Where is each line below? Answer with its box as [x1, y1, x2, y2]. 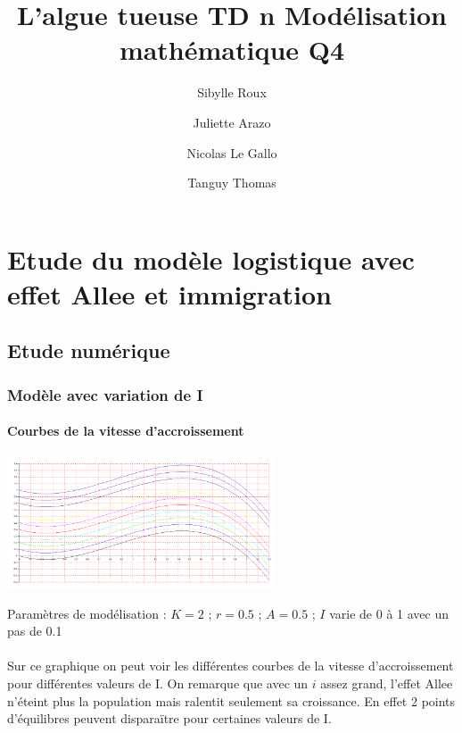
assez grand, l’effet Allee [320, 673, 453, 692]
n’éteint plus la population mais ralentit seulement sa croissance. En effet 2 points [7, 691, 456, 710]
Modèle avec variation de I [7, 383, 203, 405]
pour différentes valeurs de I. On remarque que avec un [7, 673, 309, 692]
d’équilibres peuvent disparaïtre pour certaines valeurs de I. [7, 709, 332, 728]
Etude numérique [7, 337, 170, 364]
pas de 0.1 [7, 621, 62, 640]
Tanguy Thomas [187, 173, 276, 192]
